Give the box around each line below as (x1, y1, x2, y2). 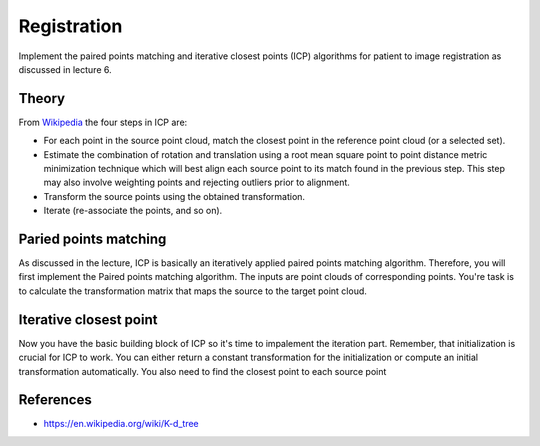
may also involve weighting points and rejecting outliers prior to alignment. (43, 176, 350, 189)
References (18, 391, 92, 409)
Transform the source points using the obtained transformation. (43, 190, 305, 202)
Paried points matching (18, 231, 167, 247)
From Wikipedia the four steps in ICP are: (18, 116, 188, 128)
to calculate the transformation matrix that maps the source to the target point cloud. (18, 285, 367, 297)
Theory (18, 90, 66, 107)
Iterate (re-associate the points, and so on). (43, 205, 223, 217)
